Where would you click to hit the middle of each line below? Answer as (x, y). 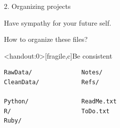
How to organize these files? (46, 39)
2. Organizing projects (37, 6)
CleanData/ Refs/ (52, 82)
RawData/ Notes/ (53, 73)
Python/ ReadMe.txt (60, 102)
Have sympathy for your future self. (58, 22)
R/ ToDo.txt (57, 111)
